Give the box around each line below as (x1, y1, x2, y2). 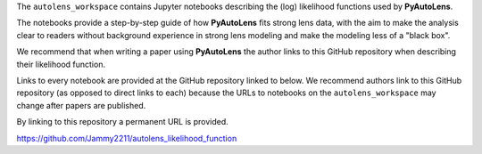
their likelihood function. (16, 59, 106, 69)
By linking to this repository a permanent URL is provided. (16, 117, 229, 127)
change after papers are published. (16, 100, 146, 110)
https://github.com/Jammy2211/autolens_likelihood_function (16, 133, 237, 143)
